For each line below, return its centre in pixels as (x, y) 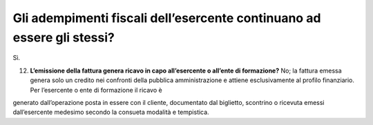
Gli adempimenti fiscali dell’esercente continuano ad (167, 18)
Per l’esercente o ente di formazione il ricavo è (96, 90)
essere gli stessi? (64, 37)
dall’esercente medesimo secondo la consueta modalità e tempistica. (111, 112)
